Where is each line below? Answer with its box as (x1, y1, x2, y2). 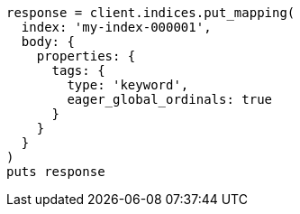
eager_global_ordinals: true (67, 92, 273, 107)
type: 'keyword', (67, 78, 189, 92)
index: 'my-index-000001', (21, 20, 212, 34)
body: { (21, 34, 75, 49)
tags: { (51, 63, 105, 78)
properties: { (36, 49, 136, 63)
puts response (6, 164, 105, 179)
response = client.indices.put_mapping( (6, 5, 295, 20)
